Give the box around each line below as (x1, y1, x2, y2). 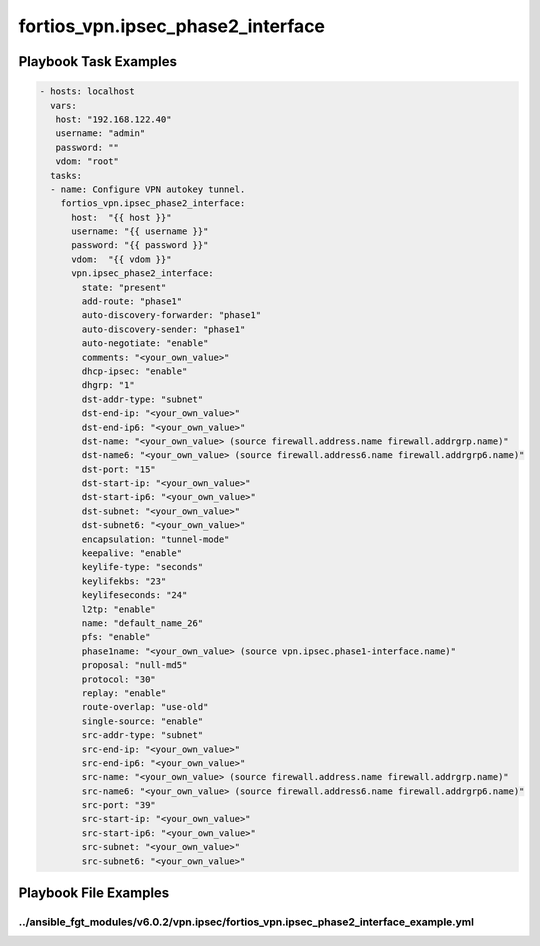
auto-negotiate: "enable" (81, 338, 209, 349)
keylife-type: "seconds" (81, 561, 204, 573)
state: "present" (81, 281, 167, 293)
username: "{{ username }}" (71, 226, 209, 237)
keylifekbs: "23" (81, 575, 167, 587)
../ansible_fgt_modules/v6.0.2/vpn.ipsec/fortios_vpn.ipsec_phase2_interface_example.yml (18, 915, 475, 929)
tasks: (50, 170, 83, 181)
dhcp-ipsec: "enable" (81, 365, 188, 377)
